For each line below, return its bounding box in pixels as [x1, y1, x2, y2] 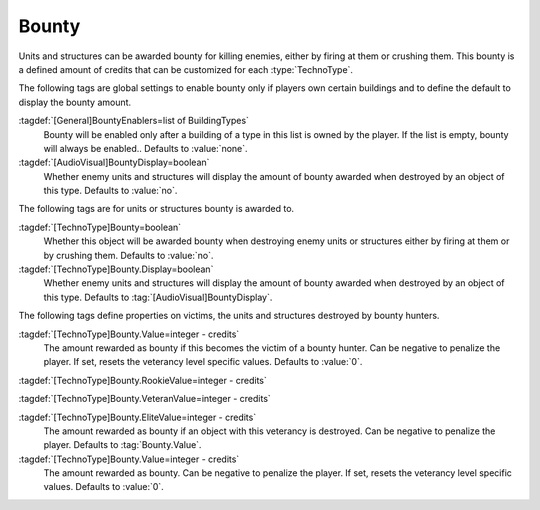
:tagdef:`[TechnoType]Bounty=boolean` [18, 221, 182, 233]
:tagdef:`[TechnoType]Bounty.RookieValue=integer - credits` [18, 374, 267, 386]
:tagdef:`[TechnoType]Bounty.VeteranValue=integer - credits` [18, 393, 272, 405]
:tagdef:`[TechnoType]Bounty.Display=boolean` [18, 263, 214, 275]
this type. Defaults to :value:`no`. [43, 185, 178, 197]
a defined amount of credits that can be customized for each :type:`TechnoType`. [18, 63, 354, 75]
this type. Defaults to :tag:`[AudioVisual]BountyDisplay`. [43, 291, 273, 303]
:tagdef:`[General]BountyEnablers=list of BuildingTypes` [18, 115, 250, 127]
